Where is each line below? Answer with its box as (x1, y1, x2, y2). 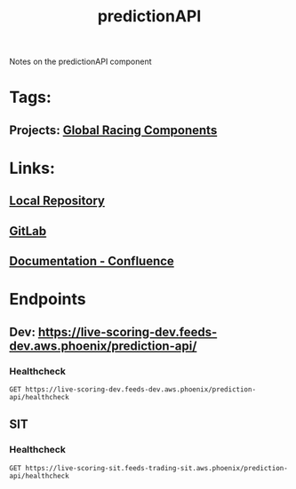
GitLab (9, 224, 47, 239)
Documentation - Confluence (9, 254, 175, 269)
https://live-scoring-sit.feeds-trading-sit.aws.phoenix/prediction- (25, 463, 289, 472)
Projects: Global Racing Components (9, 122, 218, 138)
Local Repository (9, 193, 105, 209)
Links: (9, 158, 56, 178)
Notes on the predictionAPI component (9, 56, 153, 67)
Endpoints (9, 289, 86, 310)
